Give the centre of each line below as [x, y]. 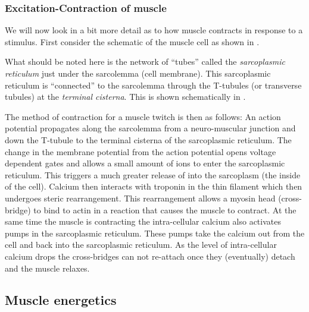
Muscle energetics [61, 300]
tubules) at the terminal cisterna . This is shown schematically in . [125, 97]
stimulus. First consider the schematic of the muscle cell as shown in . [132, 41]
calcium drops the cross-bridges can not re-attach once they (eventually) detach [150, 256]
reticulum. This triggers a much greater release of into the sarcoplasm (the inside [153, 174]
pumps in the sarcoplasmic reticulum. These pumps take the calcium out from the [155, 233]
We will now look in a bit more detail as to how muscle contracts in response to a [154, 30]
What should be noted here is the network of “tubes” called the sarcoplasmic [145, 62]
